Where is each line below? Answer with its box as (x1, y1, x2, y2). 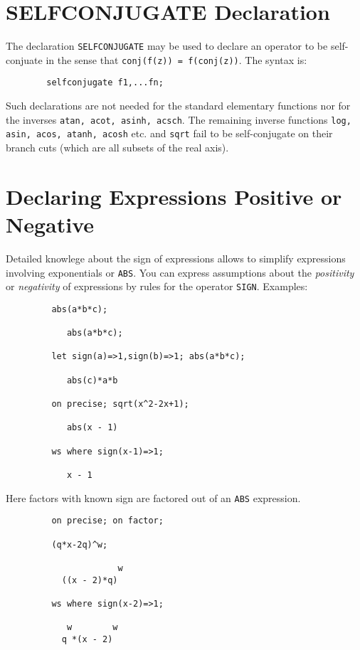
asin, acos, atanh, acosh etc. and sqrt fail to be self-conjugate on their (6, 126, 333, 141)
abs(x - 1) (66, 422, 118, 433)
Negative (6, 209, 95, 238)
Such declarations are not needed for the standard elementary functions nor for (6, 98, 351, 113)
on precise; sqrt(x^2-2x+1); (51, 399, 189, 410)
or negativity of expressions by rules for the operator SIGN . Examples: (6, 279, 308, 294)
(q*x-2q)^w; (51, 539, 108, 550)
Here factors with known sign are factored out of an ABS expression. (6, 490, 301, 505)
